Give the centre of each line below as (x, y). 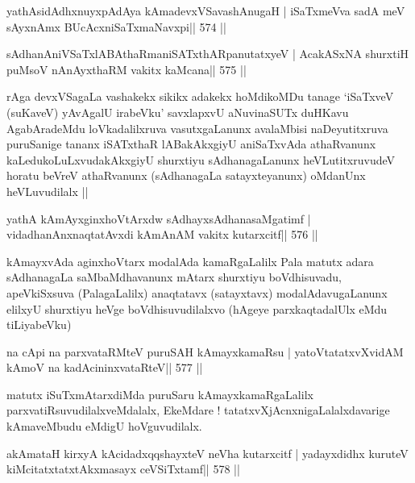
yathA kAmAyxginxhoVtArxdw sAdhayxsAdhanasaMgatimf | (159, 218)
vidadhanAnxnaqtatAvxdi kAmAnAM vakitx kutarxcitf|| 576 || (162, 234)
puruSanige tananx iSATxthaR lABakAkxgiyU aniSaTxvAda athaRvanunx (191, 144)
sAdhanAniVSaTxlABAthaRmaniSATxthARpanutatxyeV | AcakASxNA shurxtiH (208, 54)
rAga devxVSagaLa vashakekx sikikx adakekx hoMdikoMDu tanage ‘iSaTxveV (200, 96)
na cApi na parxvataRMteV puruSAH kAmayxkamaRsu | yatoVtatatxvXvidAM (205, 351)
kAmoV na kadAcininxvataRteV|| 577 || (105, 367)
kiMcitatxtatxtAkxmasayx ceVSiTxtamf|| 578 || (123, 469)
